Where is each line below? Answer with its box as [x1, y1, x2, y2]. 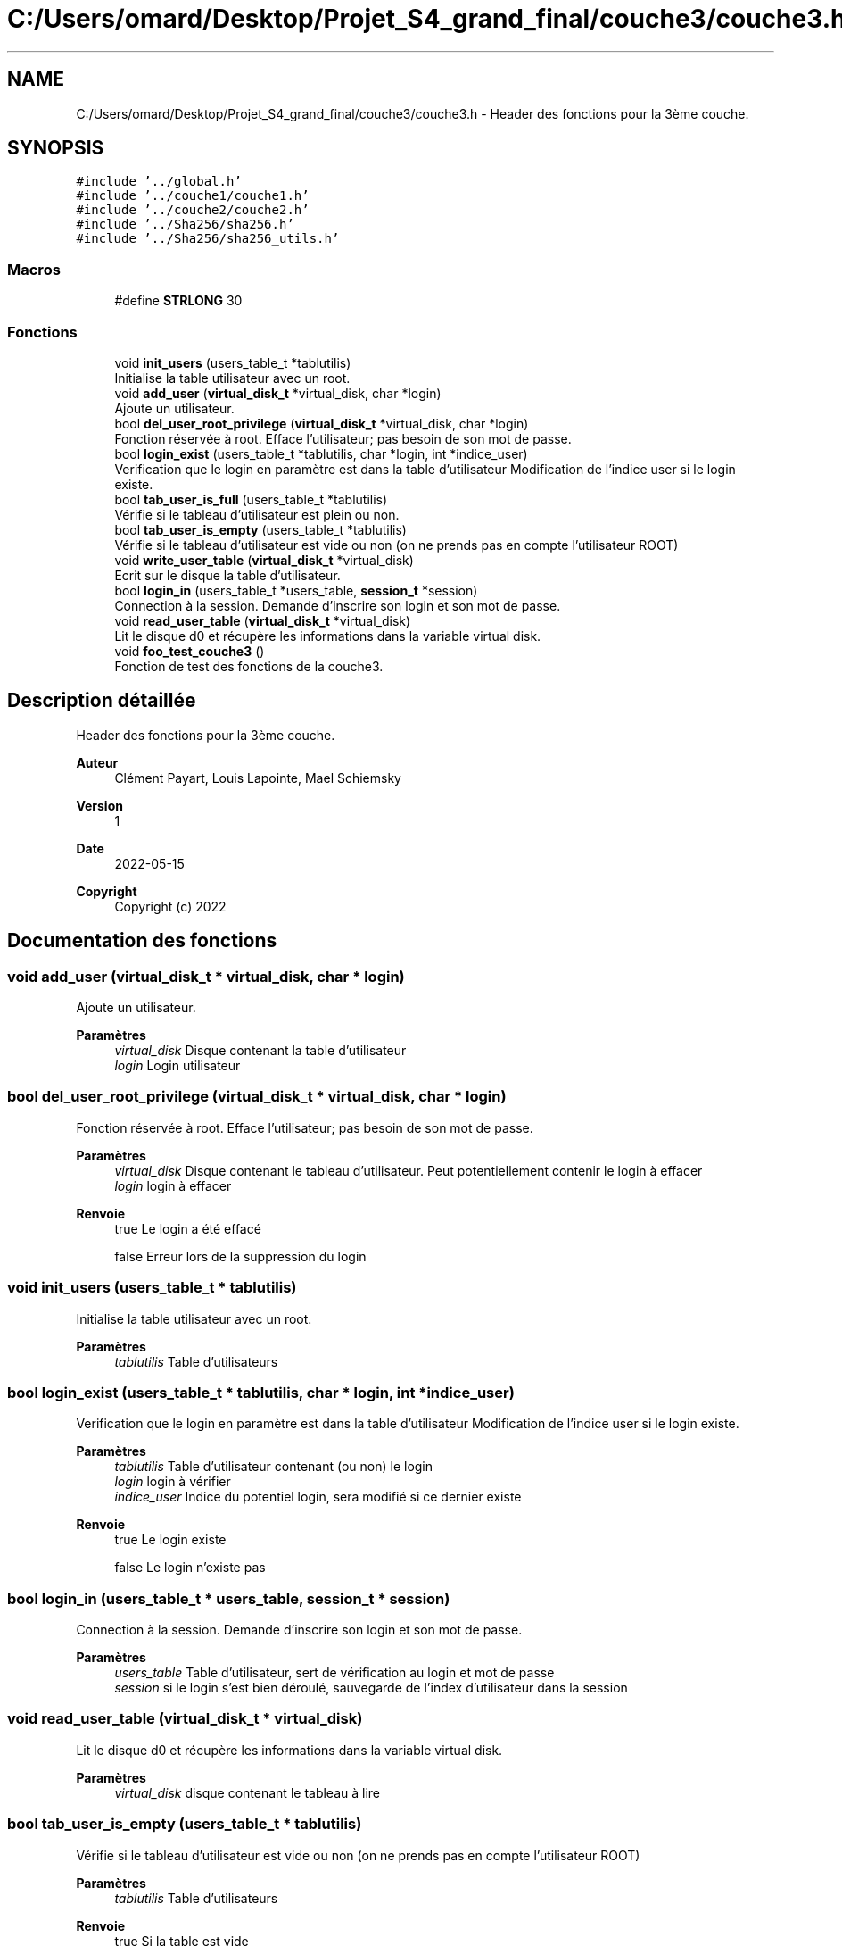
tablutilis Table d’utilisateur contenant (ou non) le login [114, 1459, 433, 1475]
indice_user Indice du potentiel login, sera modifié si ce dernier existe [114, 1489, 522, 1505]
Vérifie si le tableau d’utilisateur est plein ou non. [114, 506, 400, 522]
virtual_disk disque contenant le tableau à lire [114, 1784, 381, 1800]
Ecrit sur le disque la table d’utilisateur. [114, 567, 341, 583]
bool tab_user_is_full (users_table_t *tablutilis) [114, 491, 388, 507]
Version [76, 797, 123, 813]
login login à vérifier [114, 1474, 231, 1490]
